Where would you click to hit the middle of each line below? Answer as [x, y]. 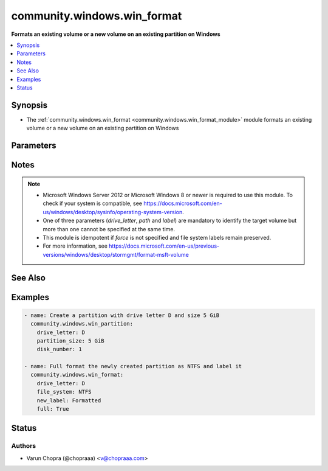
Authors [24, 446]
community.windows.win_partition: [82, 324]
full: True [53, 409]
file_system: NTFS [64, 392]
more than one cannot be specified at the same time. [109, 229]
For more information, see [75, 246]
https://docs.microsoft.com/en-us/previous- [164, 246]
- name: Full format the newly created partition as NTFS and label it [133, 366]
